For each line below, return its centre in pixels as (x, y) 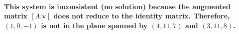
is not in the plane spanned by (94, 25)
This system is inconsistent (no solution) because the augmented (117, 6)
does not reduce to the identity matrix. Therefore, (142, 16)
